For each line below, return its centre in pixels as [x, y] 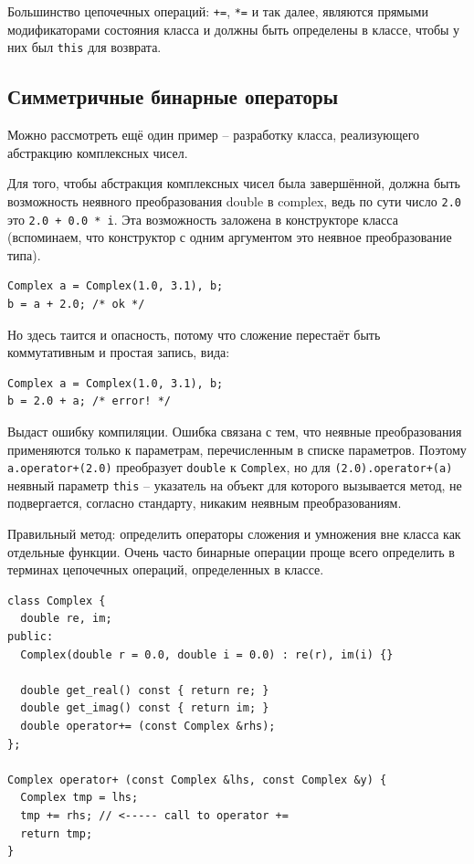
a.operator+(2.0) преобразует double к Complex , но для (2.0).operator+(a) [230, 467]
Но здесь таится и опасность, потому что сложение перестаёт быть [194, 334]
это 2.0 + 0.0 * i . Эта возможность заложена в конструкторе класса [203, 219]
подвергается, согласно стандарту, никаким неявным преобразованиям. [205, 503]
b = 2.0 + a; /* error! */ [89, 401]
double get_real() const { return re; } [145, 690]
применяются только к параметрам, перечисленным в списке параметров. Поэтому [237, 449]
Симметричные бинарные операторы [173, 96]
